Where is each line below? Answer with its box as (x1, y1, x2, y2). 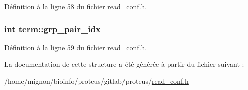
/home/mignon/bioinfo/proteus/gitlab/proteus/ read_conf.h (4, 76, 189, 86)
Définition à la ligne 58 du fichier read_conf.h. (4, 1, 147, 11)
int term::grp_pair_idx (4, 22, 101, 35)
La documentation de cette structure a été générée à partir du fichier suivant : (4, 59, 244, 69)
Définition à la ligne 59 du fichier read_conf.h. (4, 42, 147, 52)
